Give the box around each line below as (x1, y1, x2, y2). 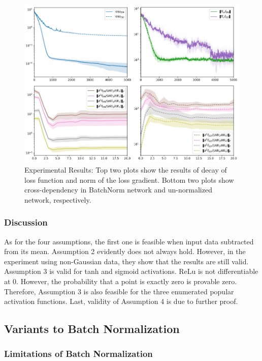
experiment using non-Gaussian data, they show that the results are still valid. (4, 256, 249, 266)
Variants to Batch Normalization (4, 321, 180, 337)
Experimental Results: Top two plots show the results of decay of (24, 164, 227, 175)
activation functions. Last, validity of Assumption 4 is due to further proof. (4, 296, 238, 307)
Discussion (4, 216, 48, 229)
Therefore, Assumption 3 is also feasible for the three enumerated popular (4, 286, 234, 296)
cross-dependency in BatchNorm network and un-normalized (24, 184, 212, 195)
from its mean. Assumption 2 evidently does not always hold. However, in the (4, 246, 246, 257)
